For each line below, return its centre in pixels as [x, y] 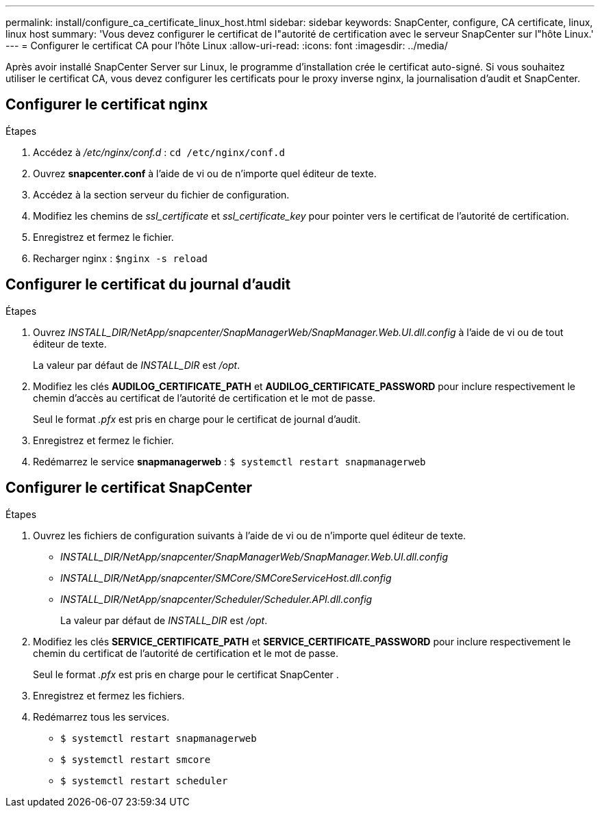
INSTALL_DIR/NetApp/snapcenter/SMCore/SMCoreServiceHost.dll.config [226, 578]
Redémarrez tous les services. [101, 717]
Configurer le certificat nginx [107, 105]
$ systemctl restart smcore [136, 759]
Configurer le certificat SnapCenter [129, 488]
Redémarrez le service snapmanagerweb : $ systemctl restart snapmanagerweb [229, 461]
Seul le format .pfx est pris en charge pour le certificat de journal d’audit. [197, 419]
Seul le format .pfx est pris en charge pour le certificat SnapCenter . [186, 674]
